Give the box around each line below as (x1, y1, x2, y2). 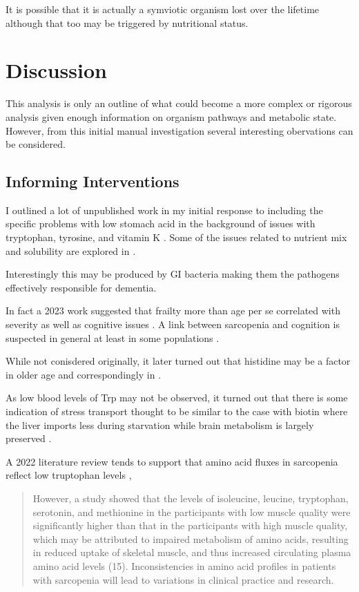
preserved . (6, 431, 52, 446)
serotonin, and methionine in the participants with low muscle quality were (32, 504, 351, 519)
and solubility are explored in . (6, 243, 136, 258)
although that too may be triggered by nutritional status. (6, 15, 249, 30)
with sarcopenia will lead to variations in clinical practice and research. (32, 572, 334, 586)
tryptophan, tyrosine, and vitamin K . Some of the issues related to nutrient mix (6, 230, 347, 245)
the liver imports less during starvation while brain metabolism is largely (6, 417, 314, 432)
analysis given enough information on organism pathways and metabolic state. (6, 109, 337, 124)
